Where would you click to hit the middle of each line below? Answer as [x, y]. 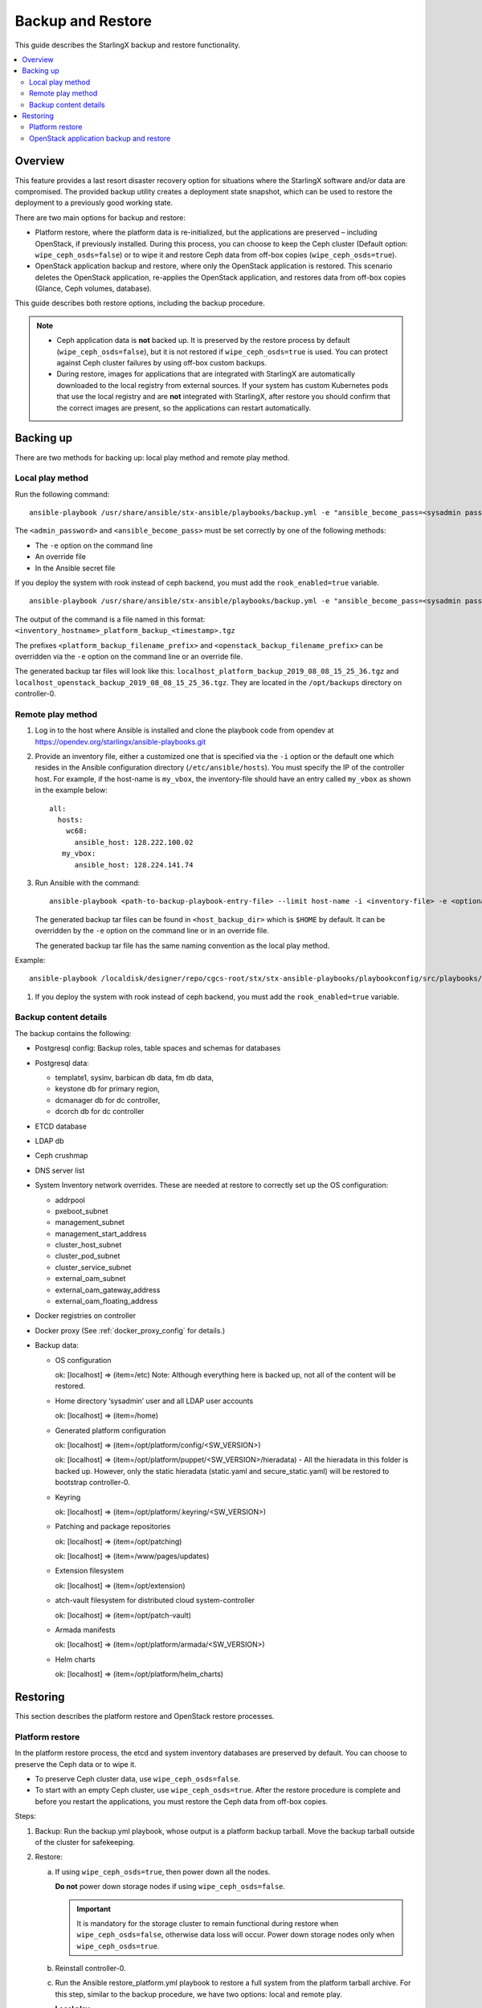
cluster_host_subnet [88, 1245]
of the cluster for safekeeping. [85, 1842]
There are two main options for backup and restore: [100, 218]
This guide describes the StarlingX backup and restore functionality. [128, 45]
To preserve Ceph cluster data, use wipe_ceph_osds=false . [138, 1779]
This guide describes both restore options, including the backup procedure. [140, 303]
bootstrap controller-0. [92, 1483]
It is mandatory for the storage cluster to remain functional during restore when [208, 1923]
